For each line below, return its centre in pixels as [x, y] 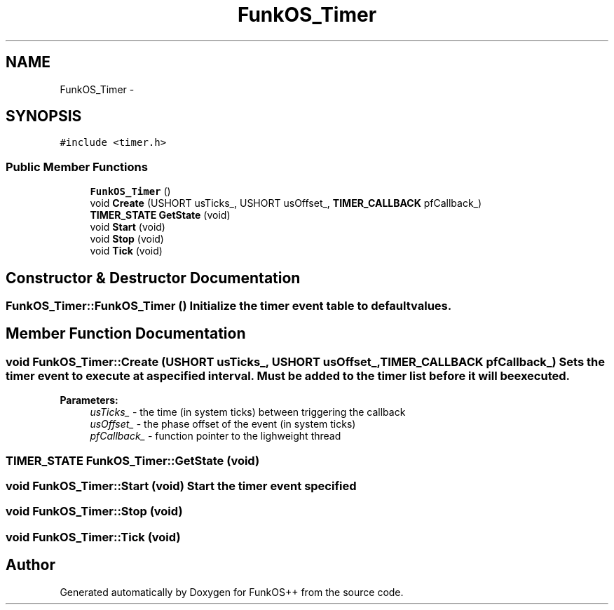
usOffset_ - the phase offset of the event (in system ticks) [223, 424]
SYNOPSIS [44, 116]
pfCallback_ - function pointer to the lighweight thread [216, 436]
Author [30, 565]
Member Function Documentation [126, 334]
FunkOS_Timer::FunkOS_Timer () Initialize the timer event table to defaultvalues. [229, 306]
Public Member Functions [77, 167]
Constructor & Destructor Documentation [153, 278]
